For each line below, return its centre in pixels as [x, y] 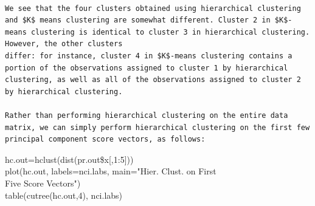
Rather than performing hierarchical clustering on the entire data [147, 115]
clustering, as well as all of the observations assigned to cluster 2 [153, 80]
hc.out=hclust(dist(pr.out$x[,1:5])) [69, 159]
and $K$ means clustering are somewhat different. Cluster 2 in [138, 20]
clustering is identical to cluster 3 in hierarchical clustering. [170, 32]
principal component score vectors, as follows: [105, 139]
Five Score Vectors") [43, 183]
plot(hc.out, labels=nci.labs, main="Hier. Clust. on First [111, 171]
